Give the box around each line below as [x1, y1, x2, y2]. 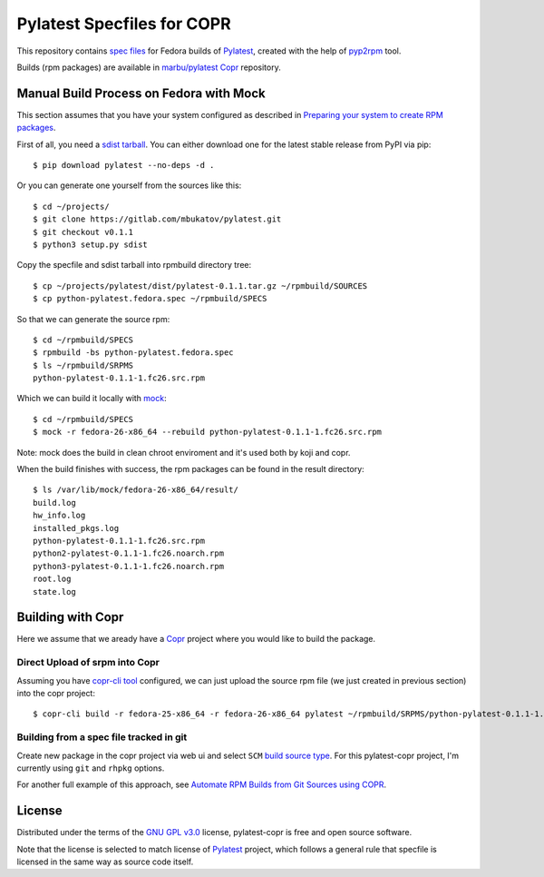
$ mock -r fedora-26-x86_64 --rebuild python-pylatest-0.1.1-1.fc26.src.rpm [33, 427, 383, 438]
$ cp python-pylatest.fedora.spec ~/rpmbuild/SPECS [33, 293, 267, 304]
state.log [33, 586, 76, 596]
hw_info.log [33, 510, 86, 521]
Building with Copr [16, 609, 124, 626]
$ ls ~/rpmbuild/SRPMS [33, 360, 134, 370]
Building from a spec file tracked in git [16, 731, 188, 744]
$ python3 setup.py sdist [33, 239, 149, 250]
